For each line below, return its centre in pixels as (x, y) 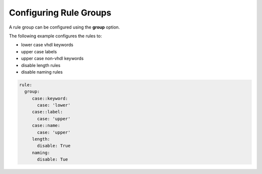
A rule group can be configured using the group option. (64, 27)
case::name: (46, 126)
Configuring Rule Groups (60, 13)
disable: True (54, 146)
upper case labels (39, 51)
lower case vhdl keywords (47, 45)
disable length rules (41, 65)
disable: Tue (52, 159)
